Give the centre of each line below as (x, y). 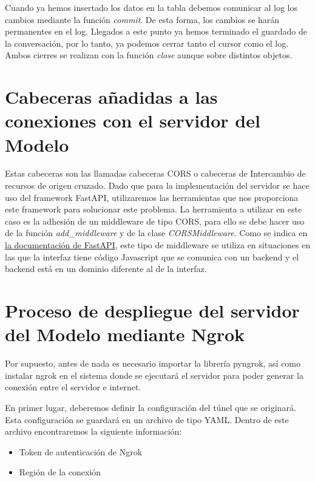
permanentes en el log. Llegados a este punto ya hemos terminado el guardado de (156, 31)
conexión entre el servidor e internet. (73, 387)
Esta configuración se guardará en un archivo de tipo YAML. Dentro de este (147, 419)
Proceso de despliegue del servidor (152, 310)
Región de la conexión (60, 472)
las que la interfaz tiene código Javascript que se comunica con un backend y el (152, 256)
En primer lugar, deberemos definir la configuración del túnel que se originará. (151, 407)
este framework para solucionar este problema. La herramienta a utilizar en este (154, 209)
